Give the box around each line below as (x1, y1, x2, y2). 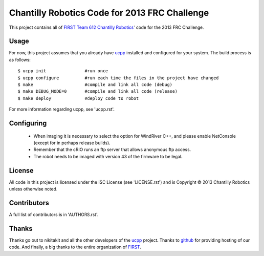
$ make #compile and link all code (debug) (18, 82, 173, 87)
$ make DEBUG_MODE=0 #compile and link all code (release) (18, 88, 178, 94)
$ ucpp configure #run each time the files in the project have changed (18, 75, 219, 81)
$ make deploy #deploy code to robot (18, 95, 139, 101)
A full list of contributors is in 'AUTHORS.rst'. (9, 212, 99, 217)
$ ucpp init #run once (18, 68, 109, 74)
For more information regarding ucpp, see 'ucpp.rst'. (9, 107, 115, 112)
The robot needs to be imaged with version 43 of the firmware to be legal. (33, 153, 183, 159)
